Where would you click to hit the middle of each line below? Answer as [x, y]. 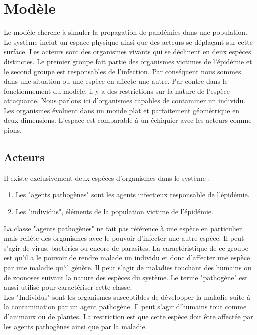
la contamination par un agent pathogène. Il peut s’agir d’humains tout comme [125, 307]
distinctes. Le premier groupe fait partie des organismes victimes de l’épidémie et [128, 61]
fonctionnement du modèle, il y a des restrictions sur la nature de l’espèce [117, 91]
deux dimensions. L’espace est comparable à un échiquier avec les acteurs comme [128, 120]
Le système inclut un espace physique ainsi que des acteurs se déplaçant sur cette [128, 42]
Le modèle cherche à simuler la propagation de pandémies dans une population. [126, 32]
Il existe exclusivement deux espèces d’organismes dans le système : [107, 178]
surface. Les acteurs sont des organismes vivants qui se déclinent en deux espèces [128, 52]
